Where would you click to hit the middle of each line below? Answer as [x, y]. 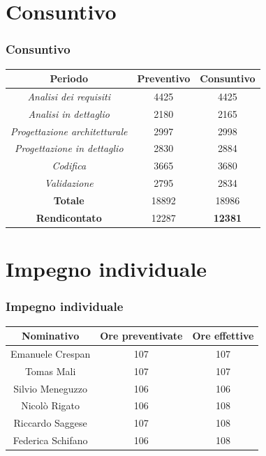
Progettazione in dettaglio [69, 148]
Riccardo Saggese [50, 423]
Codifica [69, 166]
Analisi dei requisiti [69, 96]
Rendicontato [69, 217]
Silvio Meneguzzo [51, 388]
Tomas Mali [50, 371]
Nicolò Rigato [51, 405]
